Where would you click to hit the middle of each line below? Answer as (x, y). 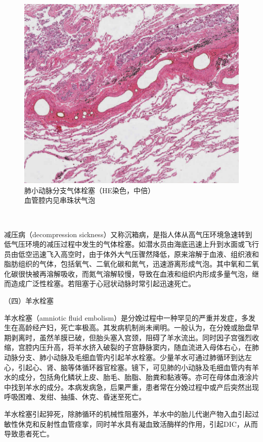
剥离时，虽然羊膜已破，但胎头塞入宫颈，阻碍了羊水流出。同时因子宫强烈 (131, 337)
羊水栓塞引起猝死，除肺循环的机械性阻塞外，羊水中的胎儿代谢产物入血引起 (128, 414)
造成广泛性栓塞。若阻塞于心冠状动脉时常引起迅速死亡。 (103, 283)
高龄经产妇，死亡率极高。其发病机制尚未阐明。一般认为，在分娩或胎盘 (135, 327)
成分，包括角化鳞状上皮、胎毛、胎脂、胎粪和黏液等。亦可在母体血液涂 (135, 377)
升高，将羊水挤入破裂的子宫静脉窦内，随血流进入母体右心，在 (149, 347)
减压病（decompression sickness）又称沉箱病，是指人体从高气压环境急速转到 (128, 234)
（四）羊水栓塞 (29, 301)
